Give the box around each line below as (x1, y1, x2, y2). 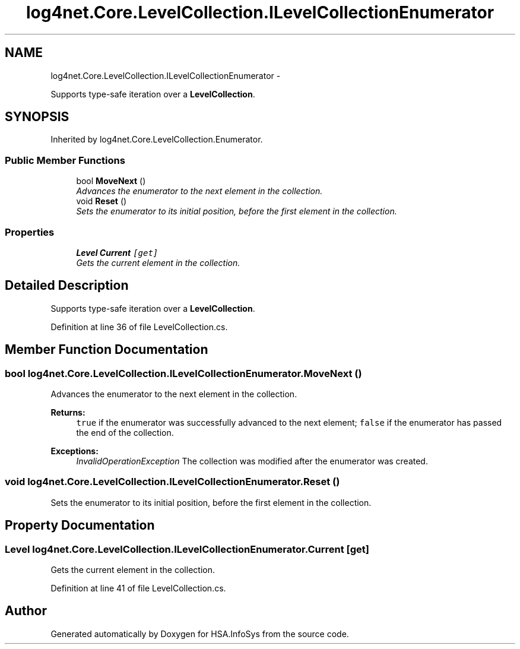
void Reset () (76, 196, 127, 207)
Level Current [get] (76, 247, 158, 258)
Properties (5, 226, 55, 238)
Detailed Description (5, 278, 129, 293)
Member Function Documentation (5, 342, 208, 357)
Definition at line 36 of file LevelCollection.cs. (50, 321, 228, 332)
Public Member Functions (5, 154, 125, 166)
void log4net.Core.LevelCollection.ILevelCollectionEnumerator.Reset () (5, 476, 340, 488)
